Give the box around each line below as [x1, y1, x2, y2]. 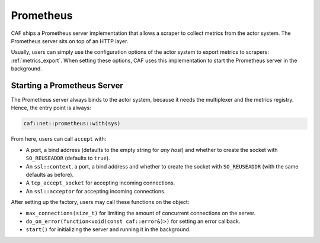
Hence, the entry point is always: [11, 104, 91, 112]
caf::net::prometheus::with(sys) [23, 120, 121, 127]
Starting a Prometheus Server [11, 80, 124, 90]
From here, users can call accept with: [11, 135, 107, 142]
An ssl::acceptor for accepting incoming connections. [25, 187, 166, 195]
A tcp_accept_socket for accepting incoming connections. [25, 179, 175, 186]
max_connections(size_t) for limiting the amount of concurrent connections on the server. [25, 209, 256, 216]
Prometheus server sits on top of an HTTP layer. [11, 37, 129, 44]
